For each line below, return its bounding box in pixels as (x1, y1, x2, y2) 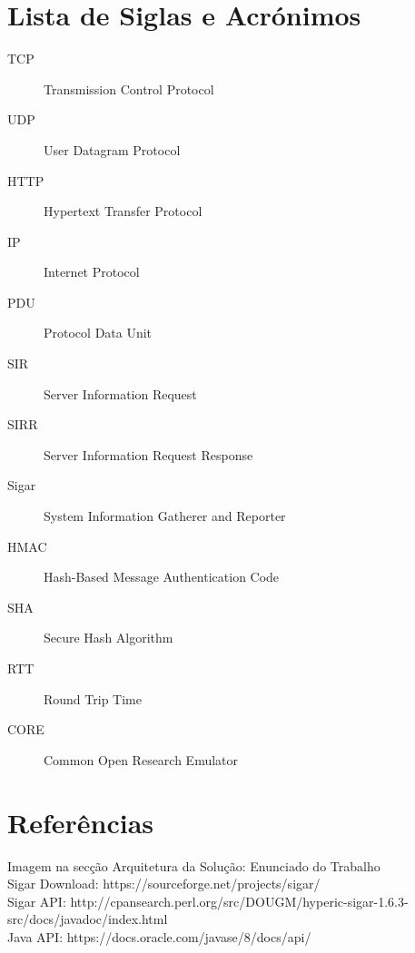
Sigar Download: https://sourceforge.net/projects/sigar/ (7, 874, 321, 893)
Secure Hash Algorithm (44, 628, 173, 647)
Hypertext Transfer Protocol (44, 201, 203, 221)
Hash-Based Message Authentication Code (44, 567, 280, 586)
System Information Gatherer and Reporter (44, 506, 286, 526)
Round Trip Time (44, 689, 142, 708)
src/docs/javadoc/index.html (7, 909, 168, 928)
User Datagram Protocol (44, 140, 181, 159)
